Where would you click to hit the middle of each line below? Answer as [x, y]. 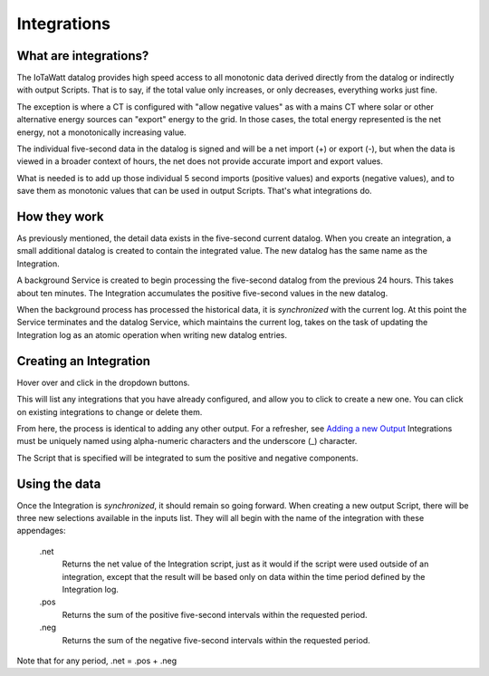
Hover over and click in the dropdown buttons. [103, 382]
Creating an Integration [84, 361]
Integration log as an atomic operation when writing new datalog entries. [152, 334]
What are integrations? [83, 56]
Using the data [59, 483]
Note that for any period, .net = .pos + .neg [97, 661]
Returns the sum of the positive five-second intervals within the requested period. [215, 614]
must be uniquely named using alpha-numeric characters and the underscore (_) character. [187, 441]
